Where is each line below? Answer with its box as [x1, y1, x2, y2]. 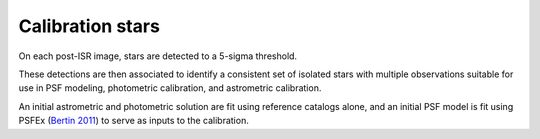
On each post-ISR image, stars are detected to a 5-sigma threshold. [18, 50, 298, 62]
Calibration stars [18, 15, 160, 37]
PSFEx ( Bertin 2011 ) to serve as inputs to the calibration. [18, 115, 249, 127]
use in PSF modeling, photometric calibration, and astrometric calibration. [18, 82, 322, 94]
